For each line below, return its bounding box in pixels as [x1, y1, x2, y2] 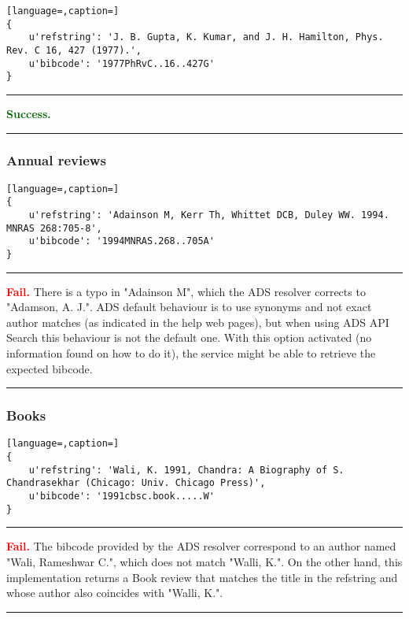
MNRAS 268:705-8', [6, 222, 102, 234]
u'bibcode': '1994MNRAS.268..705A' [28, 235, 215, 247]
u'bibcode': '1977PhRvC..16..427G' [28, 57, 215, 69]
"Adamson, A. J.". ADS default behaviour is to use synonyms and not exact [6, 298, 372, 315]
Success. [6, 105, 51, 121]
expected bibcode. [6, 360, 93, 376]
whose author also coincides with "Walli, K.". [6, 584, 223, 601]
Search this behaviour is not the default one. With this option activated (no [6, 329, 372, 346]
